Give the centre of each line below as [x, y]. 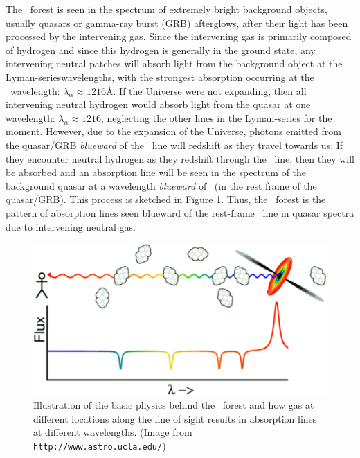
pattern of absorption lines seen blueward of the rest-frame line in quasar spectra [180, 212]
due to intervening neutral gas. [71, 226]
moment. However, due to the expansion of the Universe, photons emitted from [173, 131]
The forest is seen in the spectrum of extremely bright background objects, [166, 9]
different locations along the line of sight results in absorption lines [175, 418]
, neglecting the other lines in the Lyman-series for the [217, 117]
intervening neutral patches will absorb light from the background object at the [174, 63]
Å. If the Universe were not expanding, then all [206, 90]
